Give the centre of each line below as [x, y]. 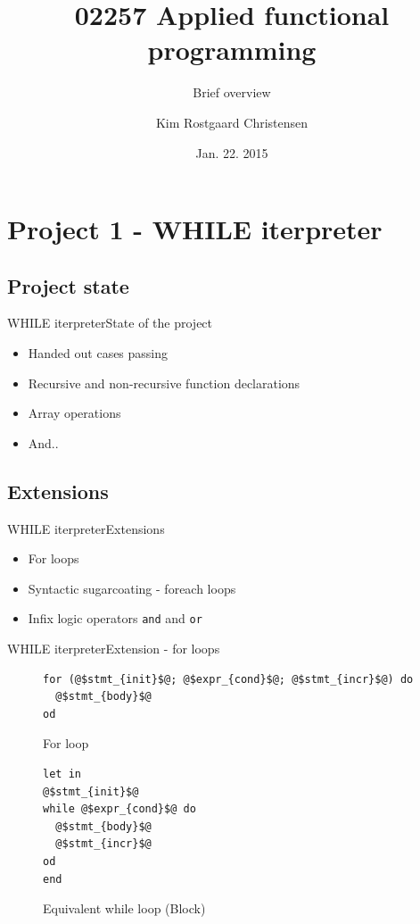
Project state [68, 285]
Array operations [74, 413]
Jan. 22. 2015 [232, 152]
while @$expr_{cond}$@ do [119, 809]
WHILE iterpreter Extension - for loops [114, 649]
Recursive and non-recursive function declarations [164, 383]
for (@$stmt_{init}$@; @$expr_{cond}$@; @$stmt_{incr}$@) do [228, 679]
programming [232, 50]
